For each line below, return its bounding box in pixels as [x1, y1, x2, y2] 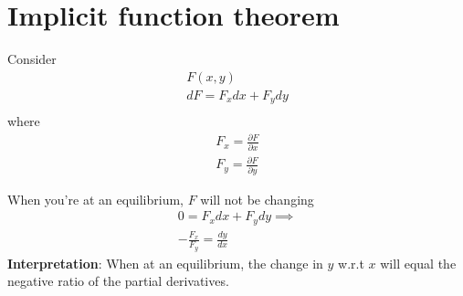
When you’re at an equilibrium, [7, 189, 184, 208]
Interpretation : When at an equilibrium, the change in [7, 253, 323, 272]
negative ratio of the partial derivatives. [7, 271, 229, 291]
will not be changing [200, 189, 314, 208]
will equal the [380, 253, 457, 272]
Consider [7, 49, 57, 69]
